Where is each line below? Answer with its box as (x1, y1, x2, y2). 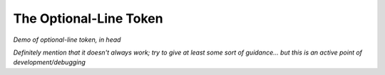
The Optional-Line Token (13, 11, 163, 26)
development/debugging (13, 58, 86, 67)
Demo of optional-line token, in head (13, 35, 121, 44)
